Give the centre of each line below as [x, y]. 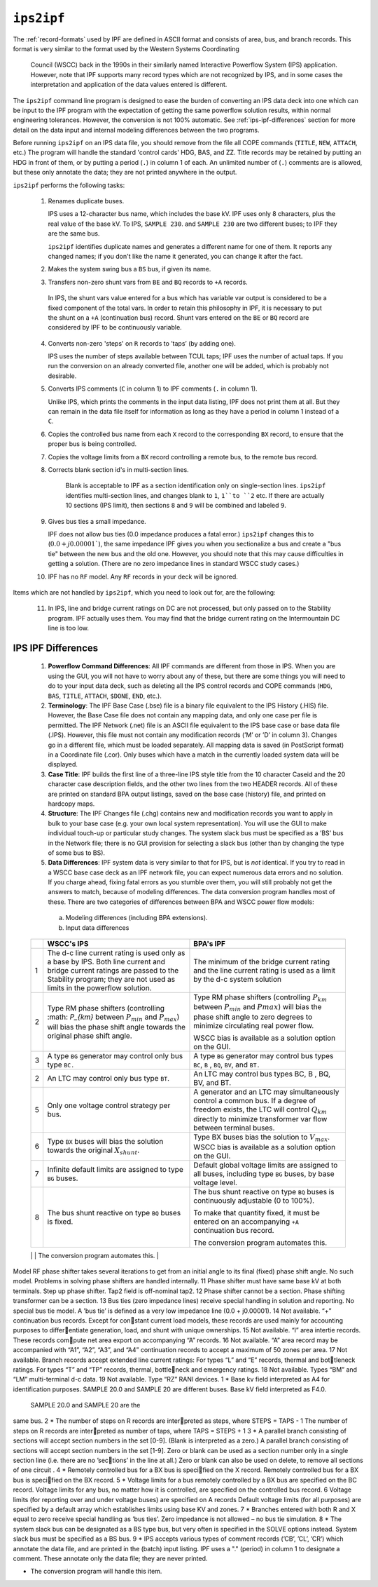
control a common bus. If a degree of [255, 1100]
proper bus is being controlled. [92, 444]
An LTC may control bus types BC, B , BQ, [262, 1074]
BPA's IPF [209, 944]
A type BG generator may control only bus [115, 1055]
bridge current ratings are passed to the [113, 971]
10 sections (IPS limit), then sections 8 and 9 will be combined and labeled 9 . [176, 506]
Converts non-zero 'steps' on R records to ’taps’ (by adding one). [142, 343]
